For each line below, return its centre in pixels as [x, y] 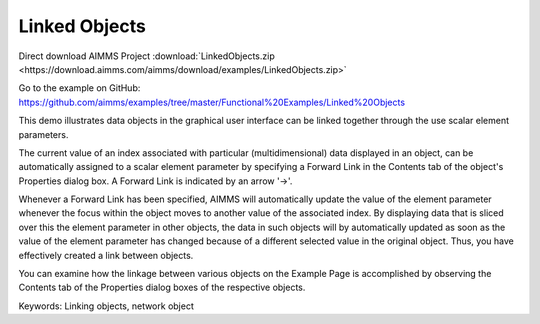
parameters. [43, 134]
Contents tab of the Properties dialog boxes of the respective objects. [162, 287]
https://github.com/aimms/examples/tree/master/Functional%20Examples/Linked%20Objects [211, 102]
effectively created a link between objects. [106, 255]
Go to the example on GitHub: [79, 88]
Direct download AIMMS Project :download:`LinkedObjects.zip [146, 56]
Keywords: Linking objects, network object [106, 306]
